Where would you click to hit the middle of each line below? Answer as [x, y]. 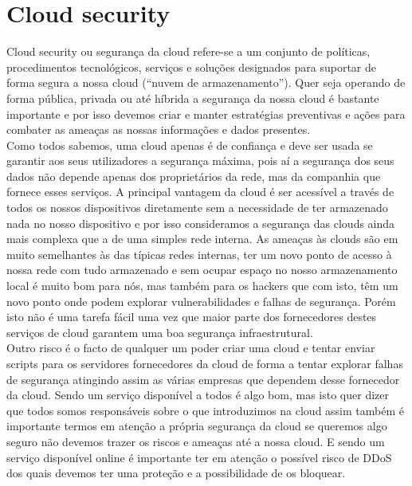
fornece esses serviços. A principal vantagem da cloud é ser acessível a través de [200, 192]
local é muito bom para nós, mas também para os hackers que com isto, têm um [202, 286]
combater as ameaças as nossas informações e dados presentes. [159, 129]
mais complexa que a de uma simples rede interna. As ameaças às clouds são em [202, 239]
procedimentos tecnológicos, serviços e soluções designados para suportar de [192, 67]
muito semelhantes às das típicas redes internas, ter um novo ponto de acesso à [199, 254]
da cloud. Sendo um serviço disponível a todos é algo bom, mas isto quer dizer [198, 395]
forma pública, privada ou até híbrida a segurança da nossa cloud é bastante [193, 98]
